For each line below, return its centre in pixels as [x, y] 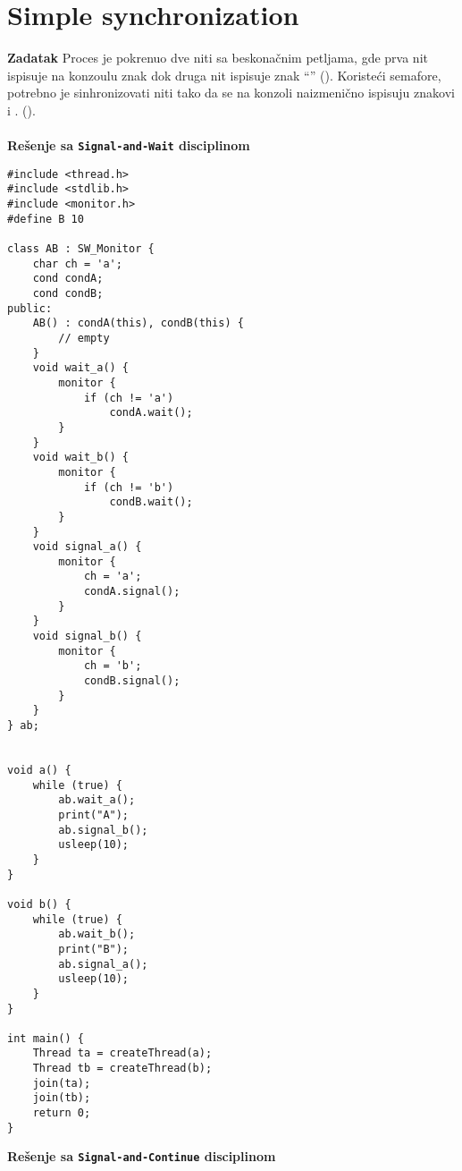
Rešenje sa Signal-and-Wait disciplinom [129, 145]
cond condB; [68, 293]
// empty [84, 338]
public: [30, 308]
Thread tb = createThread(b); [122, 1069]
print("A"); [94, 815]
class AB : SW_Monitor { [81, 249]
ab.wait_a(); [97, 800]
